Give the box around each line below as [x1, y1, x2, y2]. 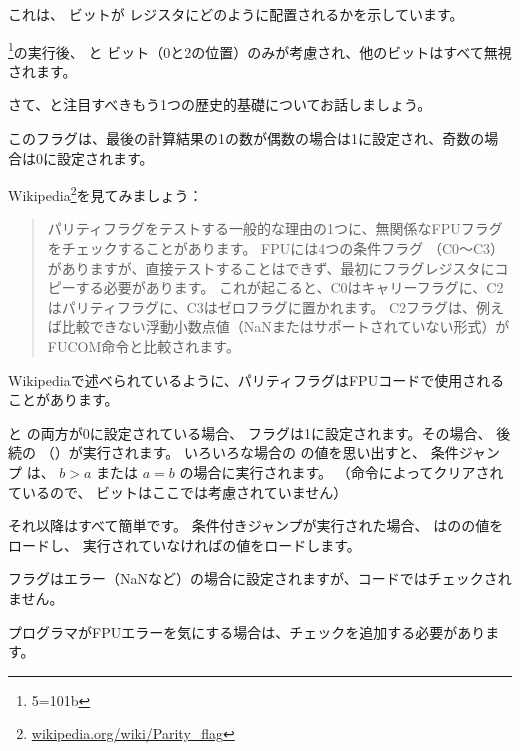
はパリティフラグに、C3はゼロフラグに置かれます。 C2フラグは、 [47, 296, 477, 317]
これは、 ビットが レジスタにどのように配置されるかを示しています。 [8, 4, 464, 24]
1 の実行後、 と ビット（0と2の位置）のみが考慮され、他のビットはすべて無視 [8, 38, 512, 62]
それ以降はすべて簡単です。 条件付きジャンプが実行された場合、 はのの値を [8, 515, 504, 536]
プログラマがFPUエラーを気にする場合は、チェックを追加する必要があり [8, 621, 486, 642]
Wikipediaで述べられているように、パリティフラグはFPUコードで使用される [8, 369, 505, 390]
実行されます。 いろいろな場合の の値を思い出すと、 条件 [82, 442, 459, 463]
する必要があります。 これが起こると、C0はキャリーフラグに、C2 [75, 277, 504, 298]
